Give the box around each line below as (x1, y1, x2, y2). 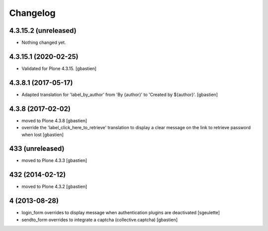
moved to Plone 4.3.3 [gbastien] (21, 157, 87, 163)
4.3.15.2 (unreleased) (9, 26, 77, 35)
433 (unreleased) (9, 145, 65, 153)
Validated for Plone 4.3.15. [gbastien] (21, 65, 97, 72)
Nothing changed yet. (21, 40, 67, 46)
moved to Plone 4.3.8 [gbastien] (21, 117, 87, 124)
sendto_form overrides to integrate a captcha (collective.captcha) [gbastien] (21, 217, 178, 223)
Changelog (9, 7, 56, 18)
